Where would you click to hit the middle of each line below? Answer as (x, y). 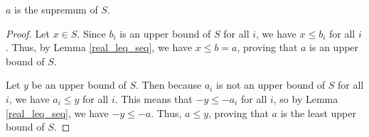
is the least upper (318, 113)
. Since (91, 33)
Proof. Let (28, 33)
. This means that (154, 98)
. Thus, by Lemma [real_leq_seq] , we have (99, 47)
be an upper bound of (79, 85)
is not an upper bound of (271, 85)
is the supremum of (56, 9)
